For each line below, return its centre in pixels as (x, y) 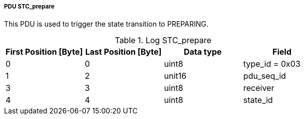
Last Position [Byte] (123, 52)
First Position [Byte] (44, 52)
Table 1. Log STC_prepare (163, 40)
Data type (203, 52)
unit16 (175, 76)
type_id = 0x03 (272, 64)
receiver (259, 88)
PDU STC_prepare (29, 7)
